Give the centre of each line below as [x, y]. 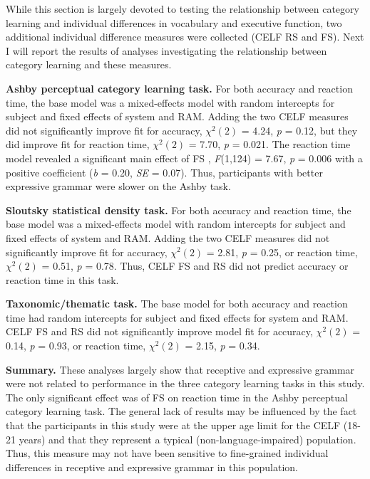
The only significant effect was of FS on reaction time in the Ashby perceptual [177, 397]
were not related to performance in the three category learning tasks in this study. [185, 383]
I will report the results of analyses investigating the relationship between [166, 50]
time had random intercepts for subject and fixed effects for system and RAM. [177, 317]
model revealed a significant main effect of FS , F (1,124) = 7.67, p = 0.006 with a [184, 158]
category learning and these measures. [89, 64]
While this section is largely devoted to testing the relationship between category [183, 9]
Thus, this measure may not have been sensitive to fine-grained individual [167, 453]
